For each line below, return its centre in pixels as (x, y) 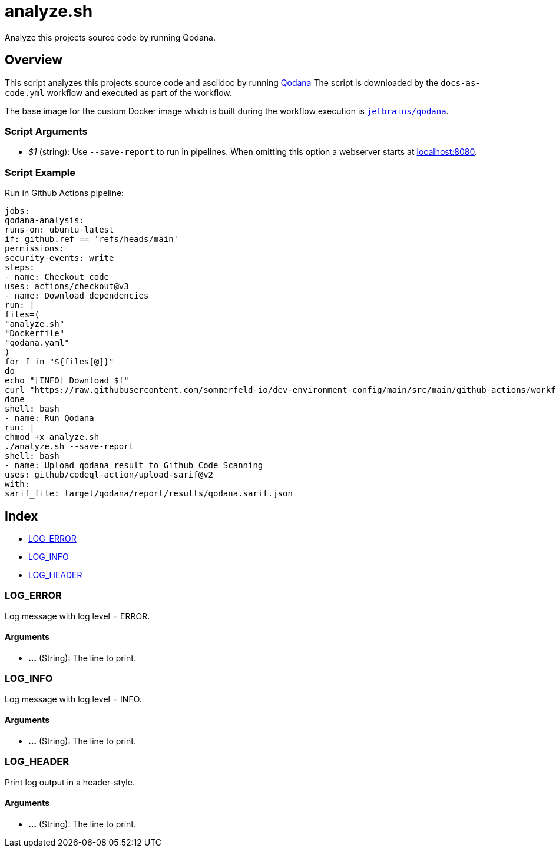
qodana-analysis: (44, 221)
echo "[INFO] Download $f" (67, 381)
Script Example (40, 172)
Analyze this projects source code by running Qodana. (110, 37)
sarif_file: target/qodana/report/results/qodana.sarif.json (149, 494)
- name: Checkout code (57, 277)
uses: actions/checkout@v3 (67, 286)
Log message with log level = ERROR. (77, 616)
